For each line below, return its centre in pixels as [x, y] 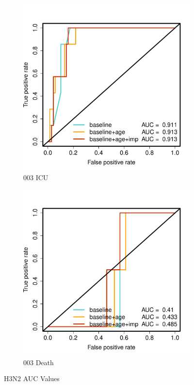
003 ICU [36, 177]
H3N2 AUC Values [32, 378]
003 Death [39, 362]
